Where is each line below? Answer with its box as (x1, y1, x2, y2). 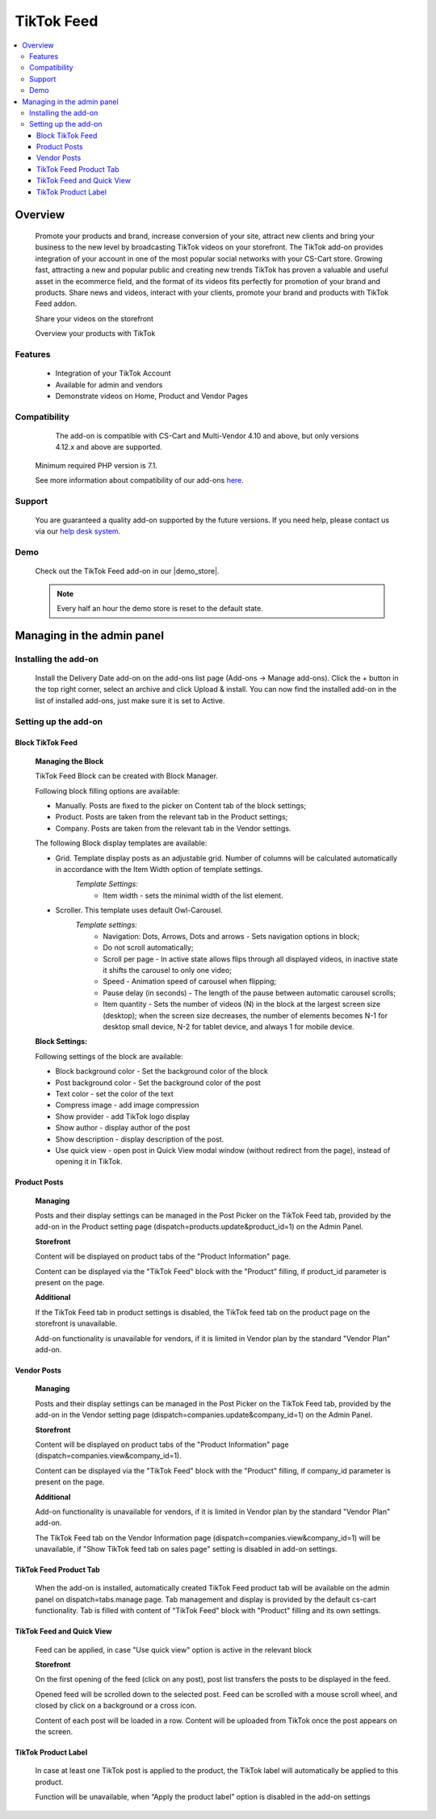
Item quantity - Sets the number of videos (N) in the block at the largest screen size (103, 1000, 381, 1009)
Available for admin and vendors (55, 379, 163, 389)
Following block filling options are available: (35, 786, 181, 795)
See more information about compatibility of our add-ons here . (35, 476, 244, 485)
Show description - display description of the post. (55, 1134, 224, 1144)
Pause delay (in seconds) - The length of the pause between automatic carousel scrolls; (103, 987, 396, 997)
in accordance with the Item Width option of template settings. (55, 864, 263, 874)
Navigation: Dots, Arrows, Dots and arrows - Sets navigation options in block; (103, 931, 360, 941)
